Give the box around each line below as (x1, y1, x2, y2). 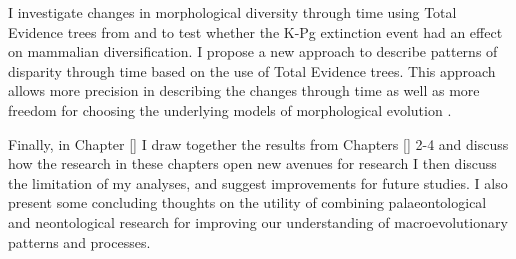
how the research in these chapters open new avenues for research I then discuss (8, 153, 497, 174)
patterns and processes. (8, 231, 151, 252)
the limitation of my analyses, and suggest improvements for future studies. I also (8, 172, 508, 193)
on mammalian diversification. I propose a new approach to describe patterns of (8, 41, 498, 62)
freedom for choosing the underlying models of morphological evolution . (8, 99, 452, 120)
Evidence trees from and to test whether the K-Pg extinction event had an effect (8, 21, 503, 42)
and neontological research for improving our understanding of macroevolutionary (8, 211, 508, 232)
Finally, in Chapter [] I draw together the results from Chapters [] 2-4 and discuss (8, 133, 509, 154)
